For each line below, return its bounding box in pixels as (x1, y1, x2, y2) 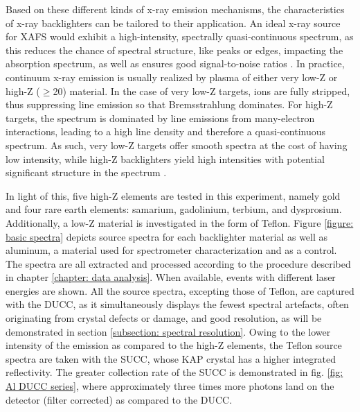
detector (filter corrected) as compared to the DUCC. (6, 392, 233, 406)
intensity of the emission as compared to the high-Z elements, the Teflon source (6, 338, 342, 352)
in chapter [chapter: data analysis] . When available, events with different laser (6, 270, 336, 284)
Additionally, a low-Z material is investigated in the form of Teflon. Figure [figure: (6, 215, 354, 230)
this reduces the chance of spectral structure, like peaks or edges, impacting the (6, 42, 343, 57)
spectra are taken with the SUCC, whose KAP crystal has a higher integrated (6, 351, 336, 366)
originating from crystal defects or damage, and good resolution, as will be (6, 311, 322, 325)
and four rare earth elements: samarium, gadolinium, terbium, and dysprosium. (6, 202, 342, 216)
